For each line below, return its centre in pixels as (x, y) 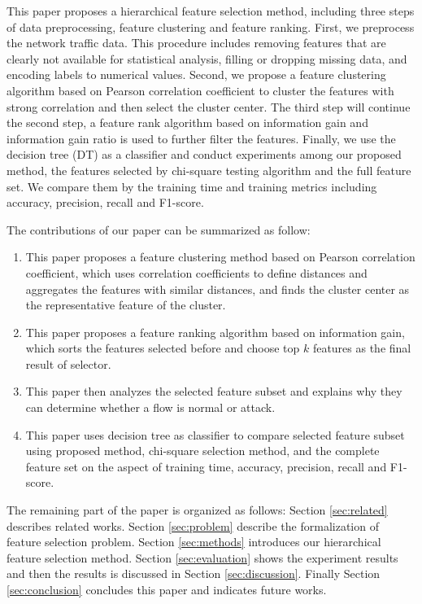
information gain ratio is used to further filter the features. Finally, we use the (201, 138)
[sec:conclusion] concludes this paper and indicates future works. (167, 589)
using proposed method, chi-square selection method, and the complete (202, 451)
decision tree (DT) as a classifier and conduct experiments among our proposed (204, 154)
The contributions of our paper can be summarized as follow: (159, 229)
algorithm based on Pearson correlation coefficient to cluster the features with (200, 90)
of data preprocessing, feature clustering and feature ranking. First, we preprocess (211, 26)
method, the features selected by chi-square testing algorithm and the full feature (209, 170)
